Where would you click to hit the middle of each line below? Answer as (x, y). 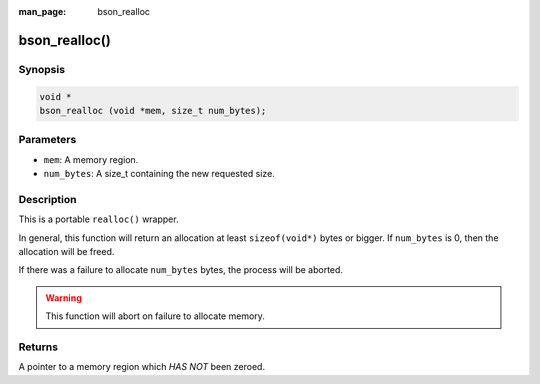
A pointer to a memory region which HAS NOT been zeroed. (141, 367)
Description (47, 199)
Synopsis (41, 69)
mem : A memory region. (91, 159)
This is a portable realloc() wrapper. (98, 219)
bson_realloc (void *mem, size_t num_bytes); (153, 110)
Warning (63, 297)
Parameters (47, 140)
